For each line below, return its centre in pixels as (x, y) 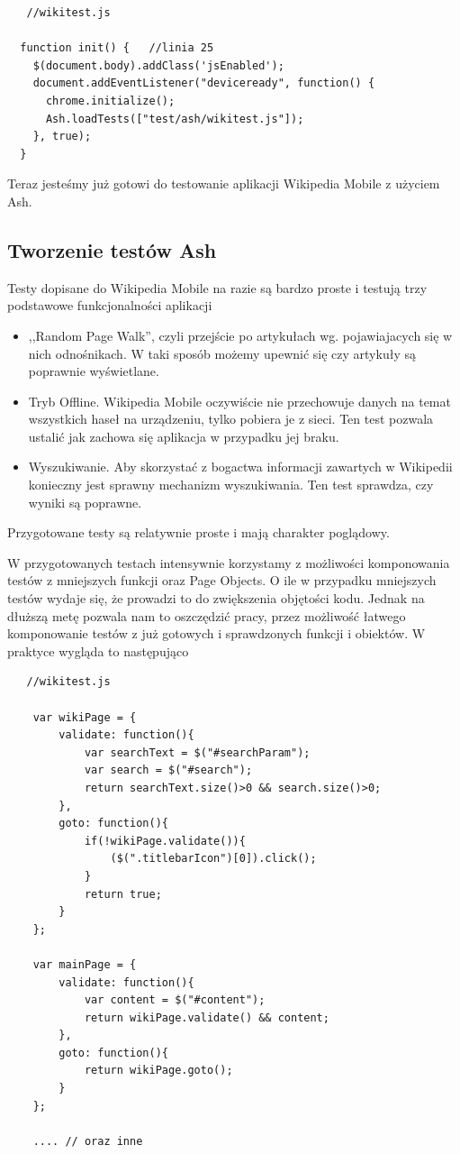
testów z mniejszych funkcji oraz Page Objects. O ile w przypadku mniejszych (222, 580)
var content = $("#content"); (175, 1000)
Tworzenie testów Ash (112, 249)
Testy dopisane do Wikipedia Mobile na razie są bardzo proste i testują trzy (217, 287)
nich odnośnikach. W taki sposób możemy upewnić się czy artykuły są (222, 353)
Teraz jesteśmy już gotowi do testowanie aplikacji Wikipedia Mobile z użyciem (224, 183)
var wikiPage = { (85, 717)
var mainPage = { (85, 964)
